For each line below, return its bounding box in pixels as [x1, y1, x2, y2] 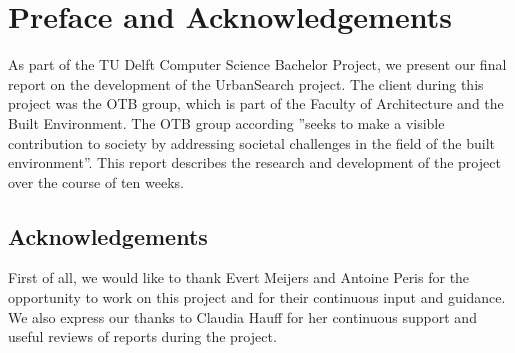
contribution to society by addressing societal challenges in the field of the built [8, 132, 495, 153]
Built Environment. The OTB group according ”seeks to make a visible [8, 112, 445, 133]
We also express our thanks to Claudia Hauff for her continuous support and [8, 306, 477, 327]
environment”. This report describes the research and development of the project [8, 152, 501, 173]
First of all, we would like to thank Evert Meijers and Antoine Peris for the [8, 267, 470, 288]
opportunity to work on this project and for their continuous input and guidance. [8, 287, 506, 308]
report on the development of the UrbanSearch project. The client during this [8, 73, 484, 94]
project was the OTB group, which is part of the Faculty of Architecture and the [8, 93, 504, 114]
